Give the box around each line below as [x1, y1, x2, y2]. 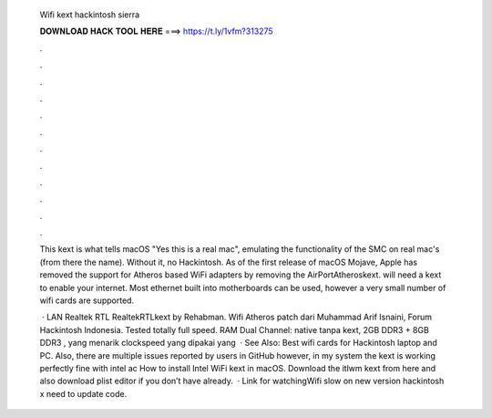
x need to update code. [39, 388, 128, 399]
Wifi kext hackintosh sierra [39, 9, 140, 20]
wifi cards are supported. [39, 295, 135, 306]
